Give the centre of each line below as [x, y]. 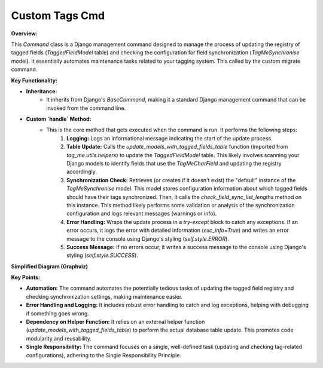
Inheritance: [42, 91]
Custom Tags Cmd [58, 16]
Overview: [25, 33]
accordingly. [82, 172]
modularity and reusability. [59, 338]
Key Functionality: [34, 80]
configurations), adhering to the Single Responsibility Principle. [104, 355]
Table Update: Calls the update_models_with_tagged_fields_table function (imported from [177, 147]
